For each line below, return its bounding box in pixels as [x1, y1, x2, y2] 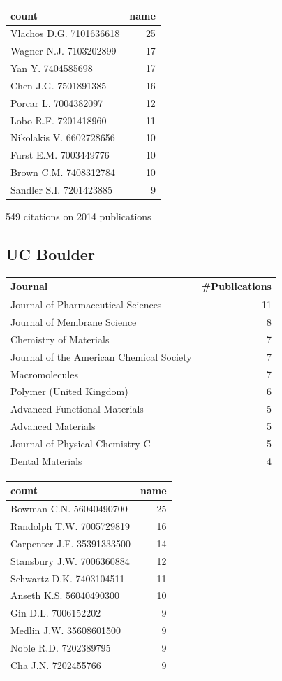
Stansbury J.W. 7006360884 [10, 553, 130, 568]
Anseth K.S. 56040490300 [10, 588, 120, 603]
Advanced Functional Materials [10, 401, 144, 416]
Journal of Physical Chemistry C [10, 436, 151, 450]
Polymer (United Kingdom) [10, 384, 128, 399]
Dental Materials [10, 453, 82, 468]
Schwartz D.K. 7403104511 [10, 571, 125, 585]
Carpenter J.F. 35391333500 [10, 536, 131, 550]
